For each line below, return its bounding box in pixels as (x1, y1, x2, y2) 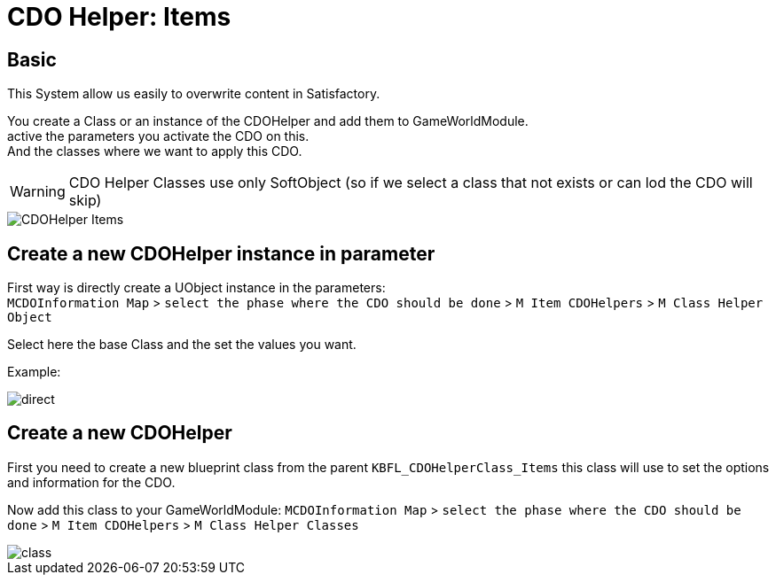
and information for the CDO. (7, 474, 176, 490)
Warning (10, 182, 66, 201)
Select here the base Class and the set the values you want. (7, 337, 357, 353)
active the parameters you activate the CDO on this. (7, 128, 310, 144)
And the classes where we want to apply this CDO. (7, 144, 302, 159)
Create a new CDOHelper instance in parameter (7, 242, 435, 265)
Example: (7, 364, 61, 380)
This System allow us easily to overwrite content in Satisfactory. (7, 86, 380, 102)
